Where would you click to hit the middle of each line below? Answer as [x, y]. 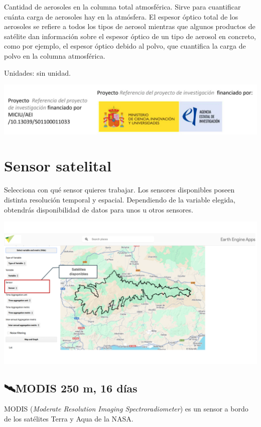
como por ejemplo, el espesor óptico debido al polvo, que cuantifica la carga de [125, 46]
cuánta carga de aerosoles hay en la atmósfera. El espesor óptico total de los [121, 16]
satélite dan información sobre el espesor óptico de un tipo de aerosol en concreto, [130, 36]
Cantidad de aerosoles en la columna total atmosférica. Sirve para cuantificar [122, 7]
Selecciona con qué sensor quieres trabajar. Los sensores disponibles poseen [119, 190]
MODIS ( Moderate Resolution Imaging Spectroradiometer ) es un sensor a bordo [126, 409]
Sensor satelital [58, 166]
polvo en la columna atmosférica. [55, 55]
